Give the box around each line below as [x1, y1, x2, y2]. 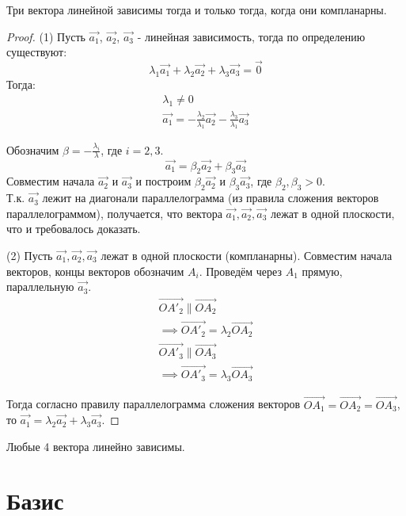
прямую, [302, 262, 343, 279]
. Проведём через [199, 262, 282, 279]
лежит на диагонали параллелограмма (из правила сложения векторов [42, 189, 379, 206]
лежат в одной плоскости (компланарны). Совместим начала [101, 247, 393, 263]
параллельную [6, 278, 74, 295]
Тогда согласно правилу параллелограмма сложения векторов [6, 396, 301, 412]
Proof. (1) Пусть [6, 28, 85, 44]
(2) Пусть [6, 247, 53, 263]
